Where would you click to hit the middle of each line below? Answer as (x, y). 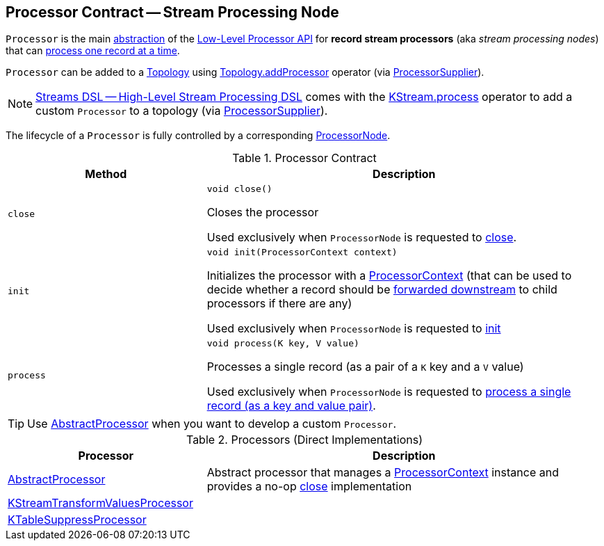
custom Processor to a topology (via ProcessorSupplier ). (182, 111)
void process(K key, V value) (283, 344)
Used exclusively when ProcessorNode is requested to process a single (389, 392)
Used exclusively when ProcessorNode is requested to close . (362, 238)
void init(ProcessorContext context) (302, 252)
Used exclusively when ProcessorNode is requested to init (354, 329)
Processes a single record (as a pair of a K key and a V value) (365, 367)
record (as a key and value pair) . (291, 406)
